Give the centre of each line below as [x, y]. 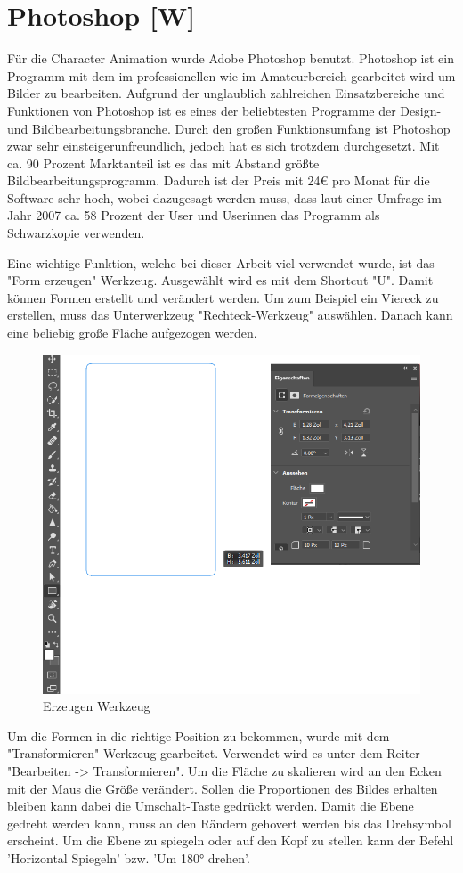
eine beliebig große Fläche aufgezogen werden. [132, 333]
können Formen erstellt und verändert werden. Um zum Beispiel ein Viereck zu [223, 297]
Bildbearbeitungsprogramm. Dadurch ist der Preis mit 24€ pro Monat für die [219, 180]
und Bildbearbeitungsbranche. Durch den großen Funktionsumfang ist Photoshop [229, 128]
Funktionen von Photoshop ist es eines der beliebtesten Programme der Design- [224, 110]
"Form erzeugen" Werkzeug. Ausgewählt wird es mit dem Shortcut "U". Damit [220, 280]
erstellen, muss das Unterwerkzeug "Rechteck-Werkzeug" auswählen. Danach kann [230, 315]
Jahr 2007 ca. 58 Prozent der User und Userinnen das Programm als [194, 215]
